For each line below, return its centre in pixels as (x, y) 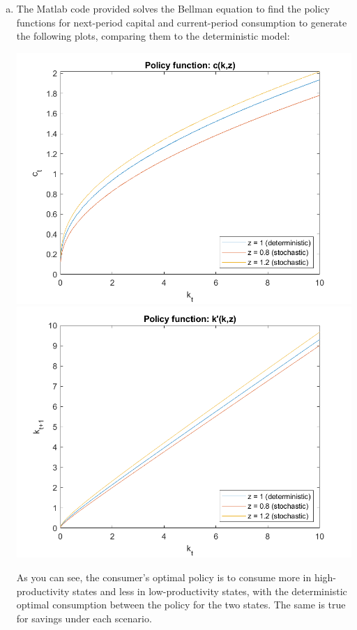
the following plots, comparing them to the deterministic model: (153, 36)
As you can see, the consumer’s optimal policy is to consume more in (164, 577)
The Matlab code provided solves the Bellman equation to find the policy (173, 8)
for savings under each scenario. (84, 618)
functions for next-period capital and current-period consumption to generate (182, 22)
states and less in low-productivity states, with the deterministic (210, 591)
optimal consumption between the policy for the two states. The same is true (181, 605)
